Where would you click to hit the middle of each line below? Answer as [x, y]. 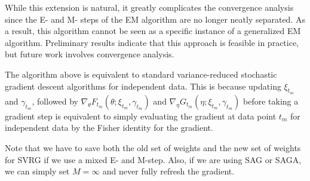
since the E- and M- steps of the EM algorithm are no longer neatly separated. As [155, 19]
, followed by [55, 101]
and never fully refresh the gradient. [168, 171]
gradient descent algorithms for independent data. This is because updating [143, 86]
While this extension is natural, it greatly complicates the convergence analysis [149, 7]
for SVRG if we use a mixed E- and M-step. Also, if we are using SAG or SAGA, [153, 159]
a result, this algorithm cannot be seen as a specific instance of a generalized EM [153, 31]
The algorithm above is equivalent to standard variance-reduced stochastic [141, 74]
